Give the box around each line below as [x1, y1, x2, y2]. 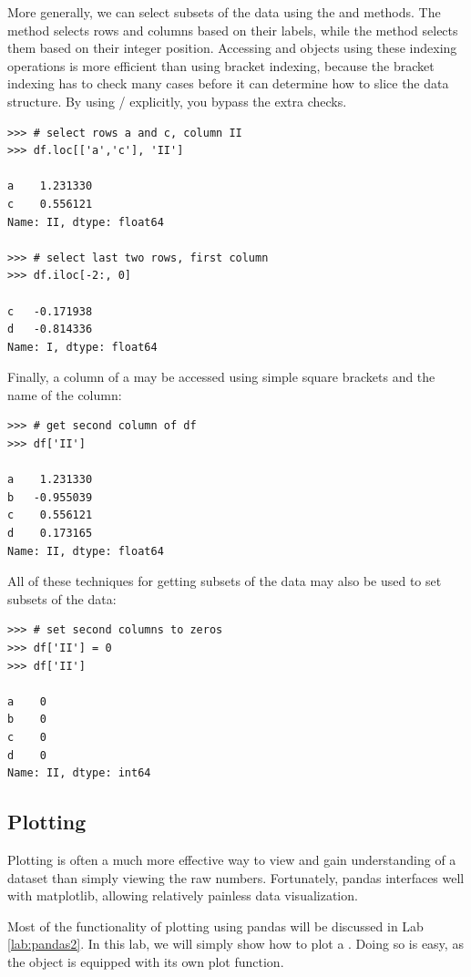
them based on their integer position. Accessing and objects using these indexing [7, 38, 457, 57]
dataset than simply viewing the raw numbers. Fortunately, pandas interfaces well [7, 868, 465, 887]
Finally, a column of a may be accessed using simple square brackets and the [7, 367, 435, 386]
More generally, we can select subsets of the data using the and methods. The [7, 3, 441, 21]
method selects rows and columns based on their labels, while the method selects [7, 20, 458, 39]
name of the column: [7, 385, 122, 404]
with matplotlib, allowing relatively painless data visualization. [7, 886, 358, 905]
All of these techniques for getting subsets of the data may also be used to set [7, 571, 442, 591]
